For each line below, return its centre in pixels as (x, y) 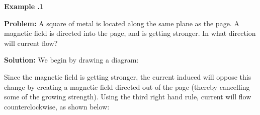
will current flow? (31, 43)
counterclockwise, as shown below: (57, 106)
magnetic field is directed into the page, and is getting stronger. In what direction (130, 33)
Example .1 (24, 6)
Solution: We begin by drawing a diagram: (71, 60)
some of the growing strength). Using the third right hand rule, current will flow (128, 97)
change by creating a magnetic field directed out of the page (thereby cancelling (127, 87)
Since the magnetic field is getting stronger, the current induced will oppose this (128, 76)
